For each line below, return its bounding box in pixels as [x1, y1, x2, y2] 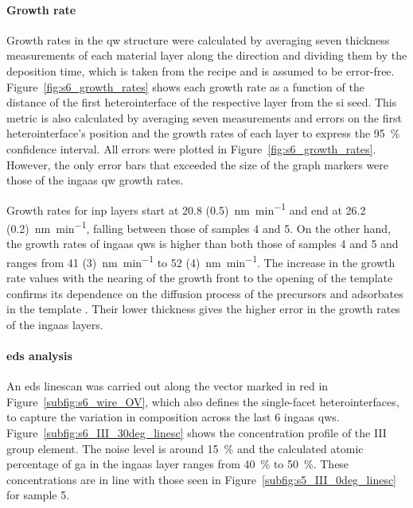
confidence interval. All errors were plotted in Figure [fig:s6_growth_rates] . [6, 140, 376, 157]
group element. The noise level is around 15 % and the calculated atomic [6, 440, 364, 456]
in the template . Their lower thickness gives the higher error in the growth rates [6, 301, 400, 317]
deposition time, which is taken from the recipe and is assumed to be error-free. [6, 62, 395, 79]
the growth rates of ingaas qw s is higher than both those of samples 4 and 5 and [6, 235, 399, 252]
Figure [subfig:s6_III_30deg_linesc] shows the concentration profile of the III [6, 425, 387, 441]
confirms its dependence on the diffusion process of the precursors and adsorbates [6, 285, 403, 301]
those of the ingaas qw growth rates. [6, 172, 184, 188]
